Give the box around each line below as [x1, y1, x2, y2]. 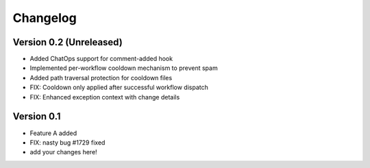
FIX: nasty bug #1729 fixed [29, 138, 106, 147]
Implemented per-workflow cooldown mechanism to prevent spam [29, 64, 219, 72]
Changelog [12, 10, 77, 25]
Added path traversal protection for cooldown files [29, 73, 173, 82]
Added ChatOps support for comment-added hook [29, 55, 173, 63]
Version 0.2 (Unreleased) [12, 36, 123, 48]
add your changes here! [29, 148, 97, 156]
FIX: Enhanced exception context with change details [29, 93, 180, 101]
